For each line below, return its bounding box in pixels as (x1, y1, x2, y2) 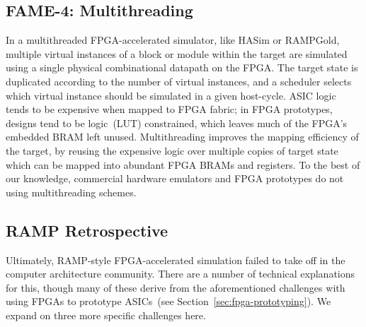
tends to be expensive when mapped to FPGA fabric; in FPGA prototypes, (6, 102, 333, 117)
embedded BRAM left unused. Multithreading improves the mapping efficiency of (6, 129, 359, 144)
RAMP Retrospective (6, 219, 168, 241)
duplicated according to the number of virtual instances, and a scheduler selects (6, 73, 352, 88)
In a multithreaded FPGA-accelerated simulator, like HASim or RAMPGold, (6, 32, 340, 47)
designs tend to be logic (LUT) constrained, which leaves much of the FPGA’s (6, 115, 348, 130)
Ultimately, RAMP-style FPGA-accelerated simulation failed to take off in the (6, 252, 345, 267)
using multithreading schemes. (6, 184, 137, 199)
